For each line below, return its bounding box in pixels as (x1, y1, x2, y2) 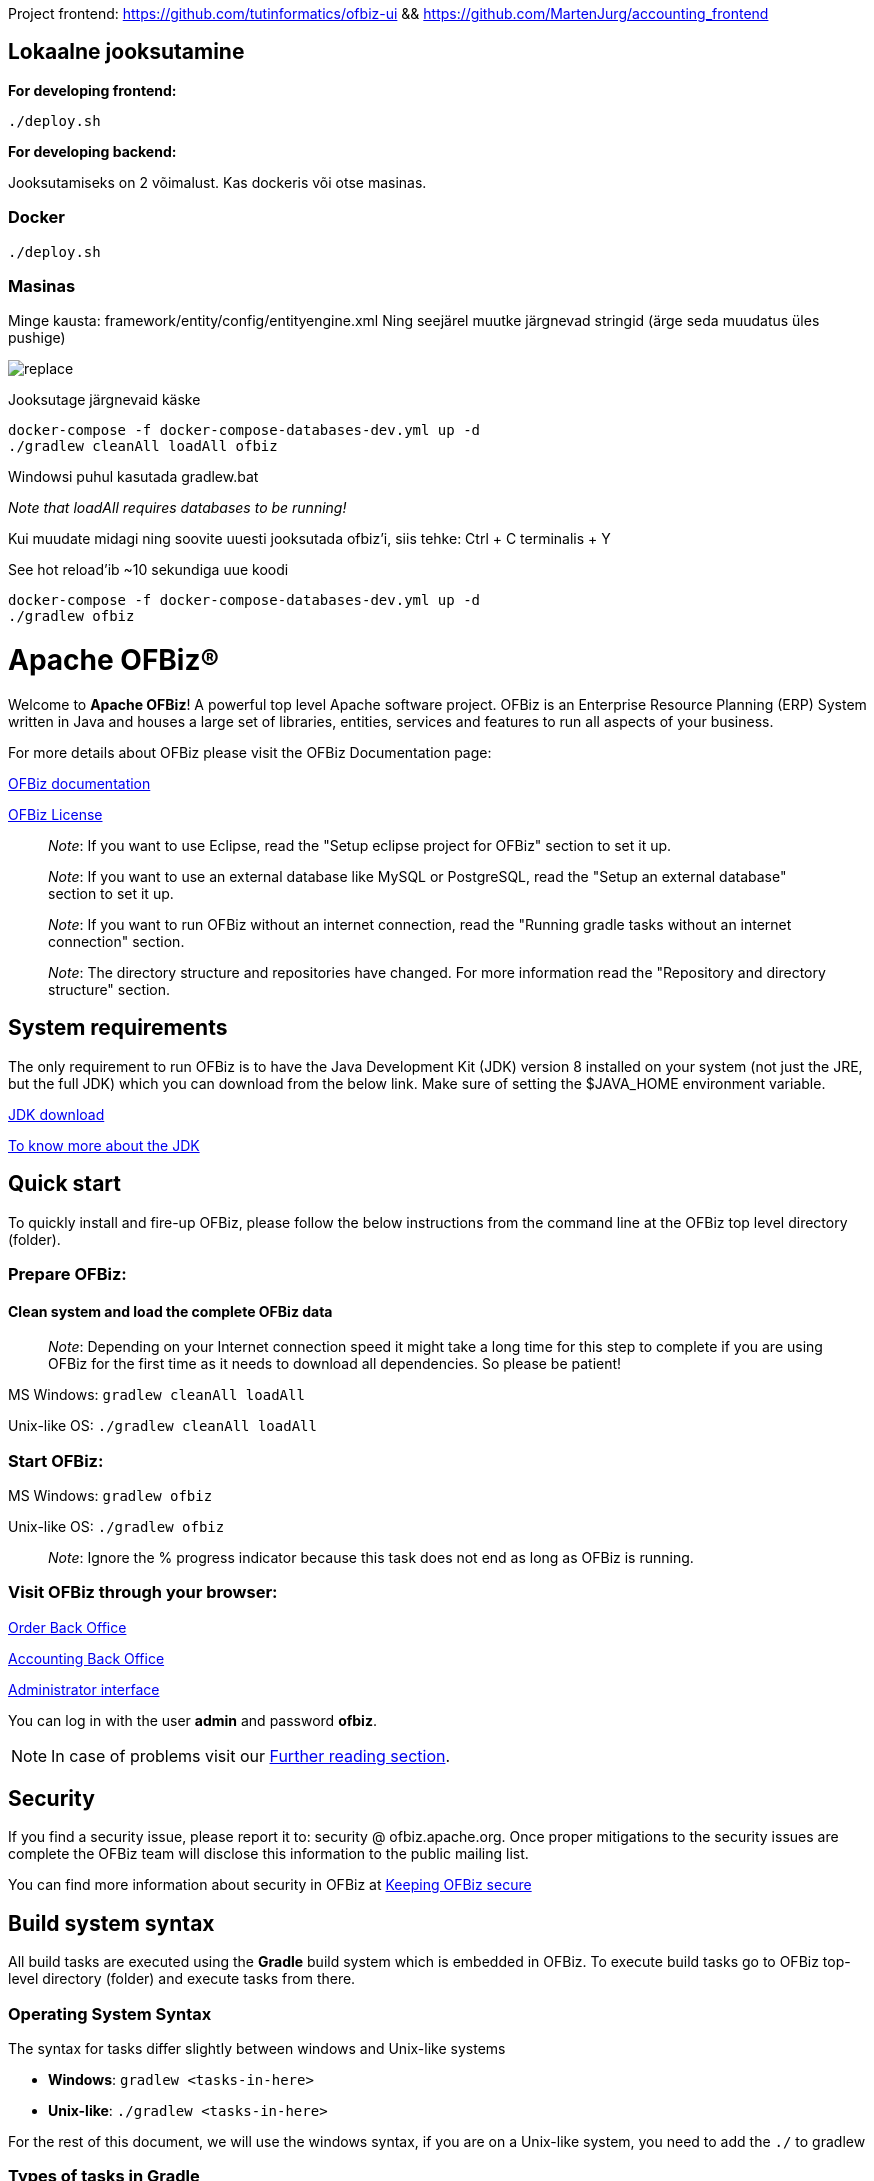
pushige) (8, 329, 66, 347)
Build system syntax (8, 1910, 215, 1936)
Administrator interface (8, 1680, 160, 1698)
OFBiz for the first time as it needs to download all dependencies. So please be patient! (48, 1355, 622, 1373)
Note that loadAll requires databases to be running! (8, 499, 347, 517)
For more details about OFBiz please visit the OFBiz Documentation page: (8, 743, 492, 761)
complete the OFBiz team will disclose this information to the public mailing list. (8, 1845, 529, 1863)
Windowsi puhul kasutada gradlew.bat (8, 468, 259, 486)
